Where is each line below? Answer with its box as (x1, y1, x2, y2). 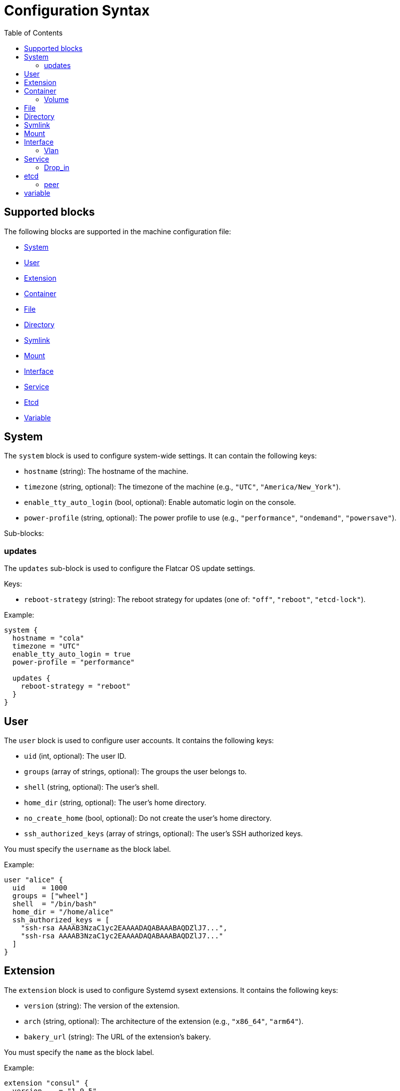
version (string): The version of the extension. (24, 1001, 180, 1010)
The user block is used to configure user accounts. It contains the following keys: (4, 736, 274, 745)
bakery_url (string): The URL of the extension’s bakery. (24, 1032, 211, 1041)
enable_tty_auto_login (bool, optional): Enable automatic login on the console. (24, 498, 296, 507)
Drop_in (44, 163, 69, 172)
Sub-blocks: (4, 529, 44, 538)
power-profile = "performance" (12, 658, 135, 667)
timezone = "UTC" (12, 642, 80, 651)
